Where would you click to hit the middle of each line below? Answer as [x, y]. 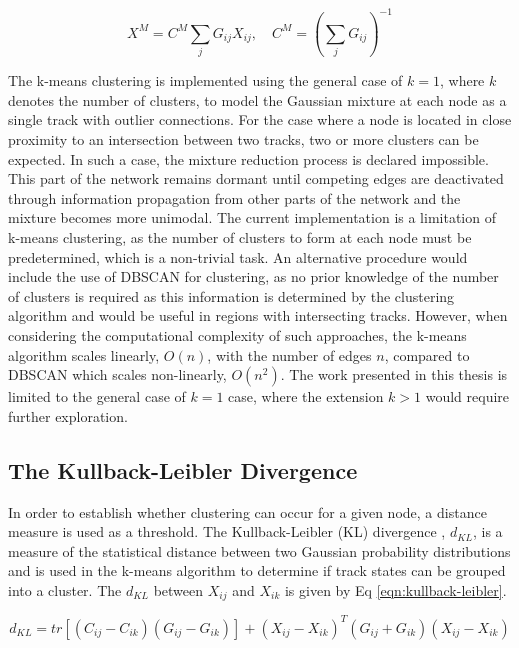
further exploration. [68, 415]
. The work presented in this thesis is [394, 374]
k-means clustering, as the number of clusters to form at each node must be [240, 236]
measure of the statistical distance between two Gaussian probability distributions [259, 550]
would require [467, 396]
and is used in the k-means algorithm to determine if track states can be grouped [257, 570]
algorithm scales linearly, [84, 354]
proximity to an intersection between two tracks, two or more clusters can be [243, 139]
